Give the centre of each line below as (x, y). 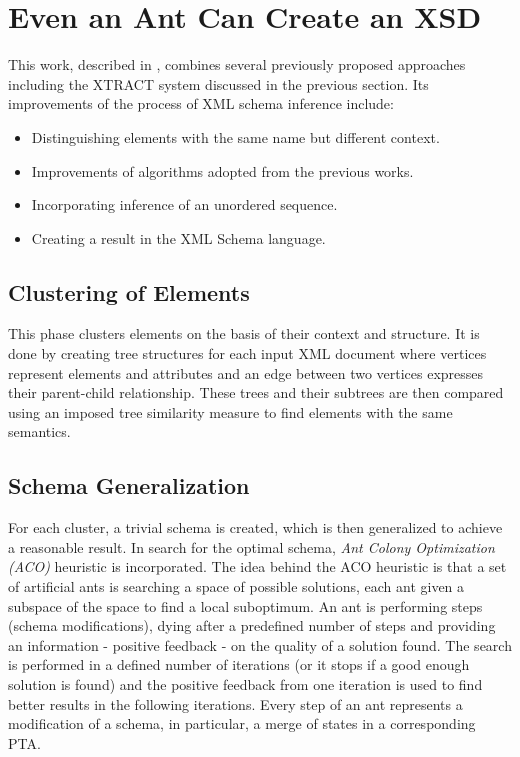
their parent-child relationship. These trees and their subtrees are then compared (256, 392)
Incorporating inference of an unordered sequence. (184, 204)
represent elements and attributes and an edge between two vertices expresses (246, 372)
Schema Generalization (129, 485)
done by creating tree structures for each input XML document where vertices (247, 353)
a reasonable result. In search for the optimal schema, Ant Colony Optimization (251, 546)
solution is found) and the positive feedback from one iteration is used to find (245, 684)
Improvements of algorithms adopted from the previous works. (222, 170)
